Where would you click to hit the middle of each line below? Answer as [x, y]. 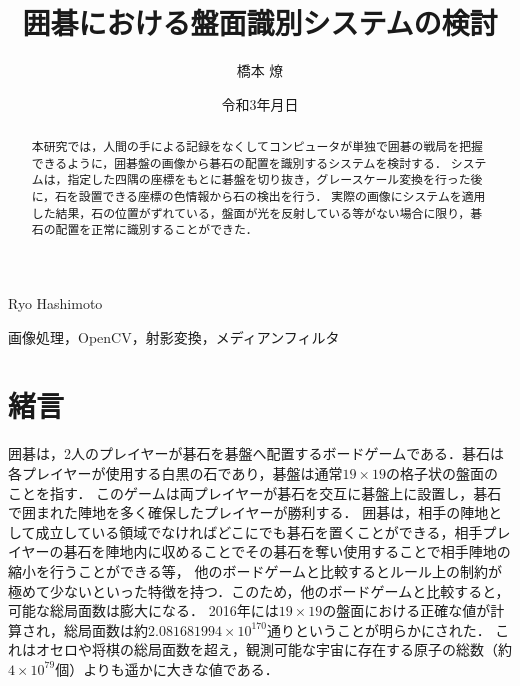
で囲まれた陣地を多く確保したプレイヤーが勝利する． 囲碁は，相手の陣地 [248, 512]
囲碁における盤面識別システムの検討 [260, 22]
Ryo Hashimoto [55, 303]
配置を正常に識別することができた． [156, 229]
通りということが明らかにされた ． [378, 629]
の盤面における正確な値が [406, 610]
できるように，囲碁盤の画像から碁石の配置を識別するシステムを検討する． [239, 162]
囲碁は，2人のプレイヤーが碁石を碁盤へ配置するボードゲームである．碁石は [256, 453]
